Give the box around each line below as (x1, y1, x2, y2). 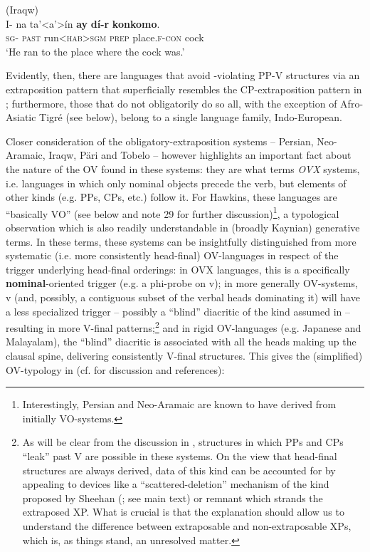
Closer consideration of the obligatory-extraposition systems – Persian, (6, 133, 314, 148)
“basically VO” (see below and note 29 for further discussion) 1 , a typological (6, 204, 339, 221)
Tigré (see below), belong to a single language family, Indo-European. (39, 110, 343, 125)
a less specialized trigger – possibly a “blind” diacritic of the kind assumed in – (6, 303, 351, 318)
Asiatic (6, 110, 36, 125)
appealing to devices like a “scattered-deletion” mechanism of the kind (22, 477, 329, 491)
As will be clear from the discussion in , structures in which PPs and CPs (22, 434, 344, 449)
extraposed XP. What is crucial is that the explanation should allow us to (22, 504, 344, 519)
